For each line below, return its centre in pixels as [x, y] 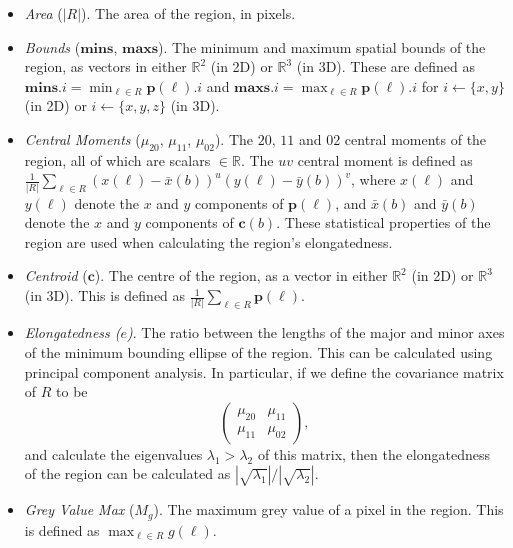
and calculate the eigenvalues [113, 453]
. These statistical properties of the [383, 222]
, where [373, 179]
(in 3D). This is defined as [105, 295]
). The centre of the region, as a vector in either [241, 275]
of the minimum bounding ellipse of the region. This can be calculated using [258, 351]
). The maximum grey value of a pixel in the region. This [328, 509]
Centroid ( [56, 275]
